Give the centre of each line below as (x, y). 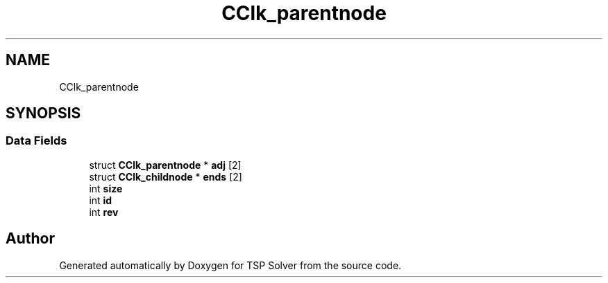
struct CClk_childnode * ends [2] (166, 176)
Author (30, 239)
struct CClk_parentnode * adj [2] (165, 165)
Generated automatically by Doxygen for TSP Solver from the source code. (230, 265)
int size (106, 188)
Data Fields (36, 141)
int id (101, 200)
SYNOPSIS (43, 113)
